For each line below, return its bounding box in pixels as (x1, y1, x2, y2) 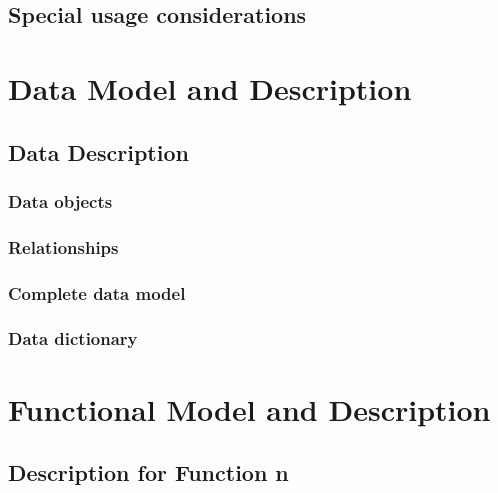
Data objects (8, 188, 113, 213)
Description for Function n (8, 457, 289, 488)
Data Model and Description (8, 67, 412, 108)
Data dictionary (8, 326, 138, 351)
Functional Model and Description (8, 388, 491, 429)
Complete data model (8, 280, 186, 305)
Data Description (8, 136, 189, 167)
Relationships (8, 234, 119, 259)
